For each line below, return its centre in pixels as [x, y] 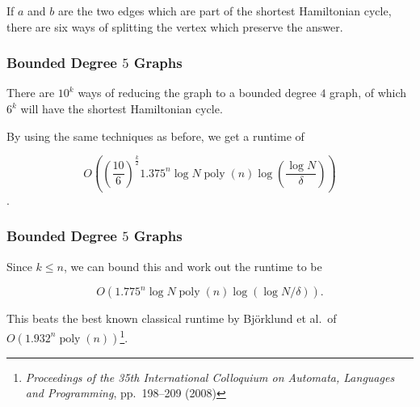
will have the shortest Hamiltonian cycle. [122, 108]
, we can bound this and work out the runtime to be [193, 266]
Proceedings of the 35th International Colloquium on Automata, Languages [210, 377]
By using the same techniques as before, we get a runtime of [155, 136]
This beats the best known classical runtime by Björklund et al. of [172, 318]
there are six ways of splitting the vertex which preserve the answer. [175, 26]
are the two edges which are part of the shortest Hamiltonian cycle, [225, 11]
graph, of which [368, 93]
